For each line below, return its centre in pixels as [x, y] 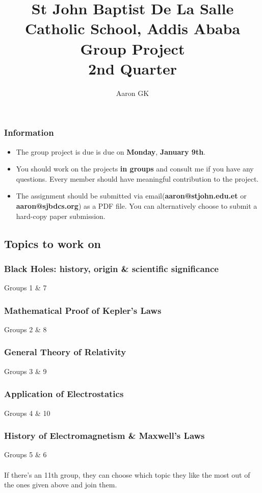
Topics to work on [53, 243]
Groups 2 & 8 [25, 329]
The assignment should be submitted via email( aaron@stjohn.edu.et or [131, 196]
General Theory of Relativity [65, 352]
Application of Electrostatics [64, 394]
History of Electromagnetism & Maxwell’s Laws [104, 436]
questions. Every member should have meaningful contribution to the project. [137, 178]
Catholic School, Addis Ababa [133, 28]
